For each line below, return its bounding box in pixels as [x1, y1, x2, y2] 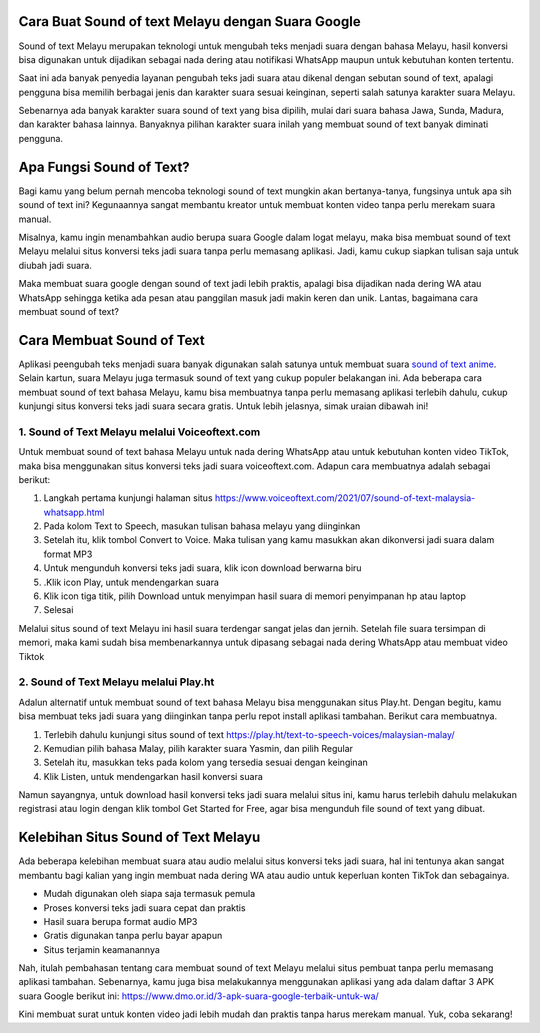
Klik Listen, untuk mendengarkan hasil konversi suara [43, 770, 264, 782]
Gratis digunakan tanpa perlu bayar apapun [43, 930, 223, 942]
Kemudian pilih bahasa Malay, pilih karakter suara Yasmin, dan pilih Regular [43, 742, 354, 754]
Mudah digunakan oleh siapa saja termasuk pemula [43, 888, 256, 900]
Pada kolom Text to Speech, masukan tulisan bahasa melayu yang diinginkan [43, 520, 361, 532]
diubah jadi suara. [18, 259, 92, 271]
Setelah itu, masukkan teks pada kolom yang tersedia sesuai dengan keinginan [43, 756, 369, 769]
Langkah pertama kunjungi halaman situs [43, 492, 214, 504]
